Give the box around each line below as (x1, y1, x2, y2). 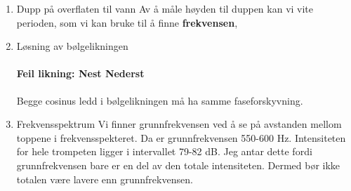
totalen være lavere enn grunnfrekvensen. (16, 171, 193, 186)
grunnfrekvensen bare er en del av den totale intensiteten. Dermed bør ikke (16, 157, 340, 172)
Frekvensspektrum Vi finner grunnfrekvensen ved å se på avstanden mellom (16, 117, 342, 131)
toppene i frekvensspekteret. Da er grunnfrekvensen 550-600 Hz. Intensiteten (16, 130, 346, 145)
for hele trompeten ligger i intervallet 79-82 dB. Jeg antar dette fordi (16, 144, 312, 159)
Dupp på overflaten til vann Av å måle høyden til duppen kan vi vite (16, 1, 314, 15)
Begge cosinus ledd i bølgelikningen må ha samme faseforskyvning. (16, 93, 303, 107)
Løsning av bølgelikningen (16, 39, 128, 53)
